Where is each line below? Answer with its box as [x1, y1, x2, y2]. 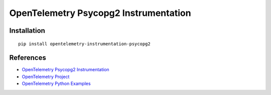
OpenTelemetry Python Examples [22, 81, 91, 87]
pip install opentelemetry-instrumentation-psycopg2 [18, 41, 151, 47]
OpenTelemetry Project [22, 74, 70, 80]
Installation [9, 26, 45, 35]
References [9, 54, 46, 62]
